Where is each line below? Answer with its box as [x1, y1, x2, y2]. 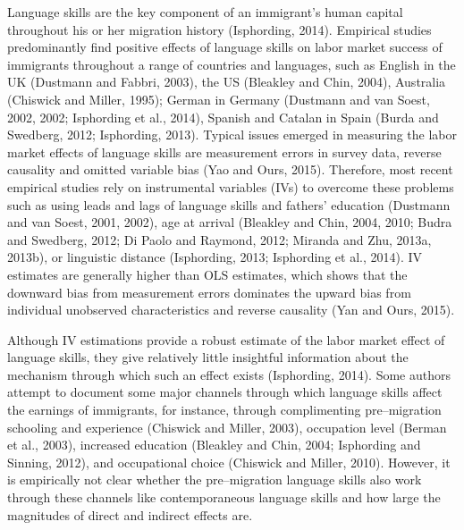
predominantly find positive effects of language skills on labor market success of [7, 38, 443, 56]
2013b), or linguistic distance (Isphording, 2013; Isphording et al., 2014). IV [7, 248, 423, 266]
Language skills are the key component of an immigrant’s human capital [7, 3, 403, 21]
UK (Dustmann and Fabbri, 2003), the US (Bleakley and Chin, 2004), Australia [7, 72, 446, 91]
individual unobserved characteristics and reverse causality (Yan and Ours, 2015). [7, 300, 455, 319]
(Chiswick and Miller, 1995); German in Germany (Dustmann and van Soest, [7, 89, 430, 108]
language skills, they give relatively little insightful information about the [7, 348, 409, 366]
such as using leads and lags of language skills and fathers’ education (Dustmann [7, 195, 451, 214]
